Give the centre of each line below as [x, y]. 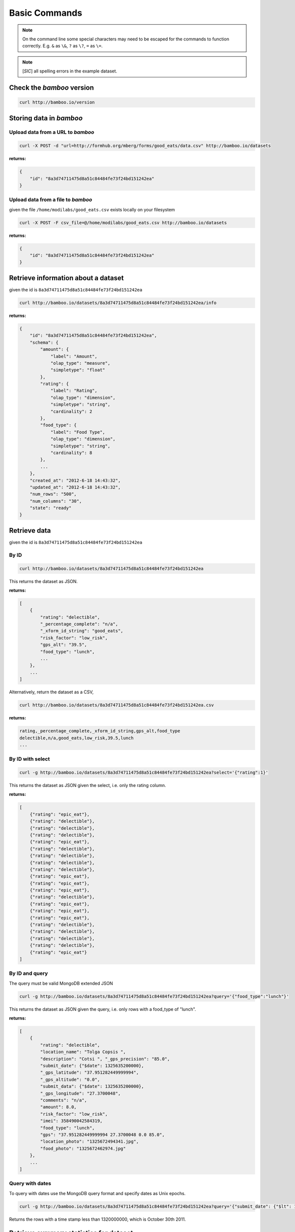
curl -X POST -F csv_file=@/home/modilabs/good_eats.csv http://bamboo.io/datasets [123, 222]
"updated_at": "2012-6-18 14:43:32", [75, 487]
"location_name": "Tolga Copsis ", [83, 1052]
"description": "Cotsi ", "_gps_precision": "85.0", [105, 1059]
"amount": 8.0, [59, 1107]
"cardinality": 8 [71, 453]
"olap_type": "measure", [80, 363]
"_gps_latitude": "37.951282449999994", [89, 1073]
